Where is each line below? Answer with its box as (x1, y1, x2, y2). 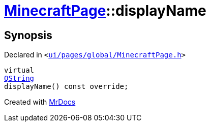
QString (4, 74, 35, 83)
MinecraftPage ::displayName (4, 2, 206, 19)
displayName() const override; (4, 82, 129, 91)
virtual (4, 66, 35, 75)
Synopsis (4, 28, 52, 42)
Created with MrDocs (4, 98, 76, 107)
